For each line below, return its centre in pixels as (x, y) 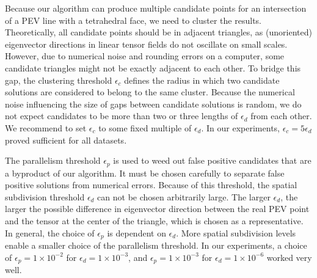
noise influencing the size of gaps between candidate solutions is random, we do (153, 104)
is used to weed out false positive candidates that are (212, 160)
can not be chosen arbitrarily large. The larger (184, 196)
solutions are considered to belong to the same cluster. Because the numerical (150, 92)
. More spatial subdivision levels (236, 232)
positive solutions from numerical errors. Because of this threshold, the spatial (151, 185)
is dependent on (137, 232)
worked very (289, 257)
